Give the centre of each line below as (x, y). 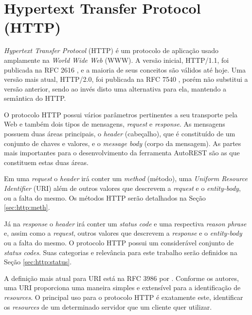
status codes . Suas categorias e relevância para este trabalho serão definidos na (121, 252)
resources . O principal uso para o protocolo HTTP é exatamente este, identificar (124, 297)
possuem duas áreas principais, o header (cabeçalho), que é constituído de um (120, 134)
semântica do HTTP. (35, 98)
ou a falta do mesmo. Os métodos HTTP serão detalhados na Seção (105, 197)
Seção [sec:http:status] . (38, 262)
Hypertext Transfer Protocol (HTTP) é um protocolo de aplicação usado (111, 50)
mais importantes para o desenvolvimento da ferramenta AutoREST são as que (122, 153)
